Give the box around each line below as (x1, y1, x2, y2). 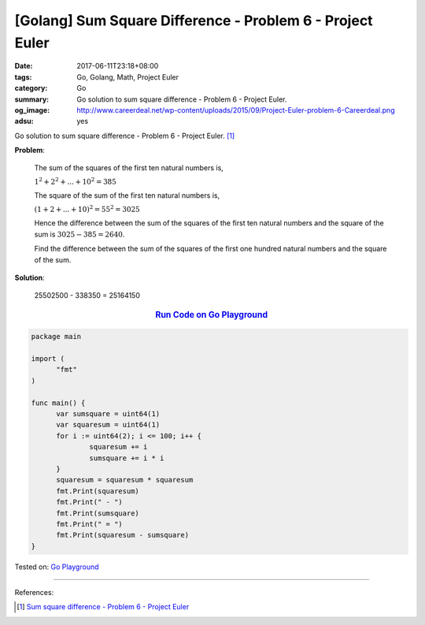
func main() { (31, 398, 86, 407)
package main (31, 332, 82, 341)
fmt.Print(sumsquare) (56, 508, 139, 518)
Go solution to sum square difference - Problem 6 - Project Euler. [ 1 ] (14, 131, 235, 140)
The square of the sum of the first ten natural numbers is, (34, 191, 220, 200)
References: (14, 588, 54, 597)
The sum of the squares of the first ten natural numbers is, (34, 163, 224, 173)
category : (14, 84, 48, 93)
